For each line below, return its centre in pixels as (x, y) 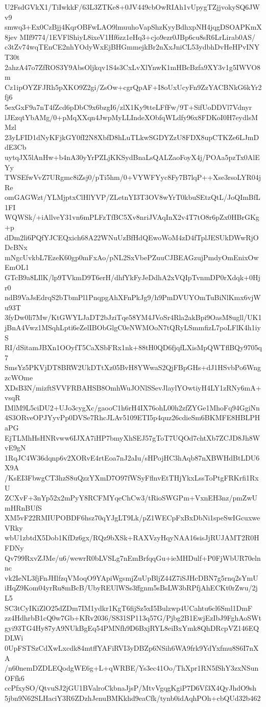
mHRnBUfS (23, 507)
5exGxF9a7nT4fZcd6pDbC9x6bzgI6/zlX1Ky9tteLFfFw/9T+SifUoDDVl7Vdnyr (128, 107)
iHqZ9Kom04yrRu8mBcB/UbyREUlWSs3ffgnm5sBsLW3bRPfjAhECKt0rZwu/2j (131, 588)
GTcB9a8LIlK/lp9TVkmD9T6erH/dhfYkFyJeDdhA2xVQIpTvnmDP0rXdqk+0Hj (132, 277)
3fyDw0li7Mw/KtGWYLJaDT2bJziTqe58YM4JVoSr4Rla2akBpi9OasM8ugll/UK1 (133, 317)
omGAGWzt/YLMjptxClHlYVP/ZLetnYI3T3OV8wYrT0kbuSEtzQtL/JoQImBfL (132, 197)
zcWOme (19, 377)
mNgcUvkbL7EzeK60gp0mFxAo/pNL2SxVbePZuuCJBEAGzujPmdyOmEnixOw (132, 257)
